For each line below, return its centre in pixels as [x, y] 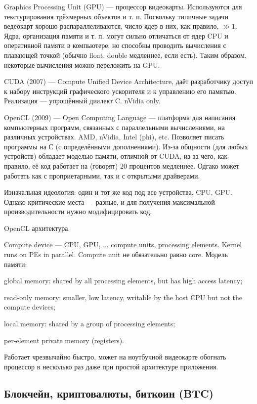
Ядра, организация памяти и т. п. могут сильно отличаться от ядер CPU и [116, 35]
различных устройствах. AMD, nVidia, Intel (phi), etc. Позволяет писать [114, 137]
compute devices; [30, 307]
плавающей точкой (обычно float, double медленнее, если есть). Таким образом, [125, 55]
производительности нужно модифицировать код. [78, 211]
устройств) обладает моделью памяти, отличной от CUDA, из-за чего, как [116, 156]
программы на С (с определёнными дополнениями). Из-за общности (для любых [126, 146]
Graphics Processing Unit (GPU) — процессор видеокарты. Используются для [123, 6]
